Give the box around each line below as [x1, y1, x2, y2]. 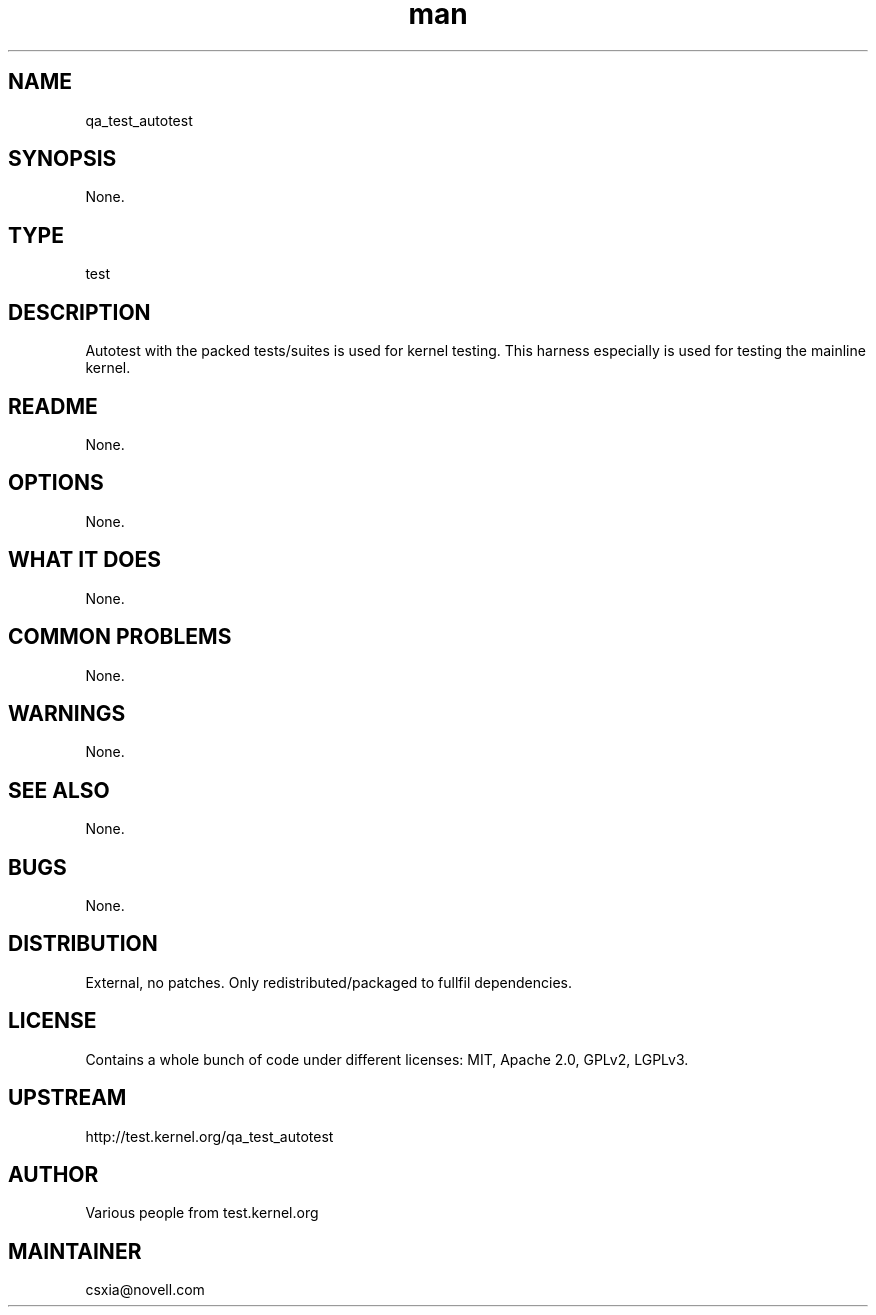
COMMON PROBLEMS [8, 624, 232, 650]
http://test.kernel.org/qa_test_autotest [85, 1127, 334, 1145]
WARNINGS [8, 700, 126, 726]
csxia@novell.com [85, 1281, 205, 1299]
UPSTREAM [8, 1085, 127, 1111]
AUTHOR [8, 1161, 99, 1187]
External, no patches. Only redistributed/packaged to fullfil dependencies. [85, 973, 572, 991]
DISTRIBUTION [8, 931, 158, 957]
